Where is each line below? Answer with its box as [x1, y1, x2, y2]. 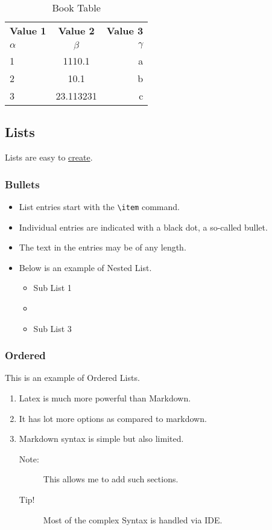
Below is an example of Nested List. [19, 261, 152, 273]
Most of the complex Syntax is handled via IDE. [43, 513, 223, 526]
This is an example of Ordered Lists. [5, 371, 140, 384]
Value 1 [10, 24, 46, 37]
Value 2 [58, 24, 95, 37]
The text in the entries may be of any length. [19, 241, 186, 254]
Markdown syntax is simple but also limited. [19, 432, 184, 445]
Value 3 [106, 24, 144, 37]
